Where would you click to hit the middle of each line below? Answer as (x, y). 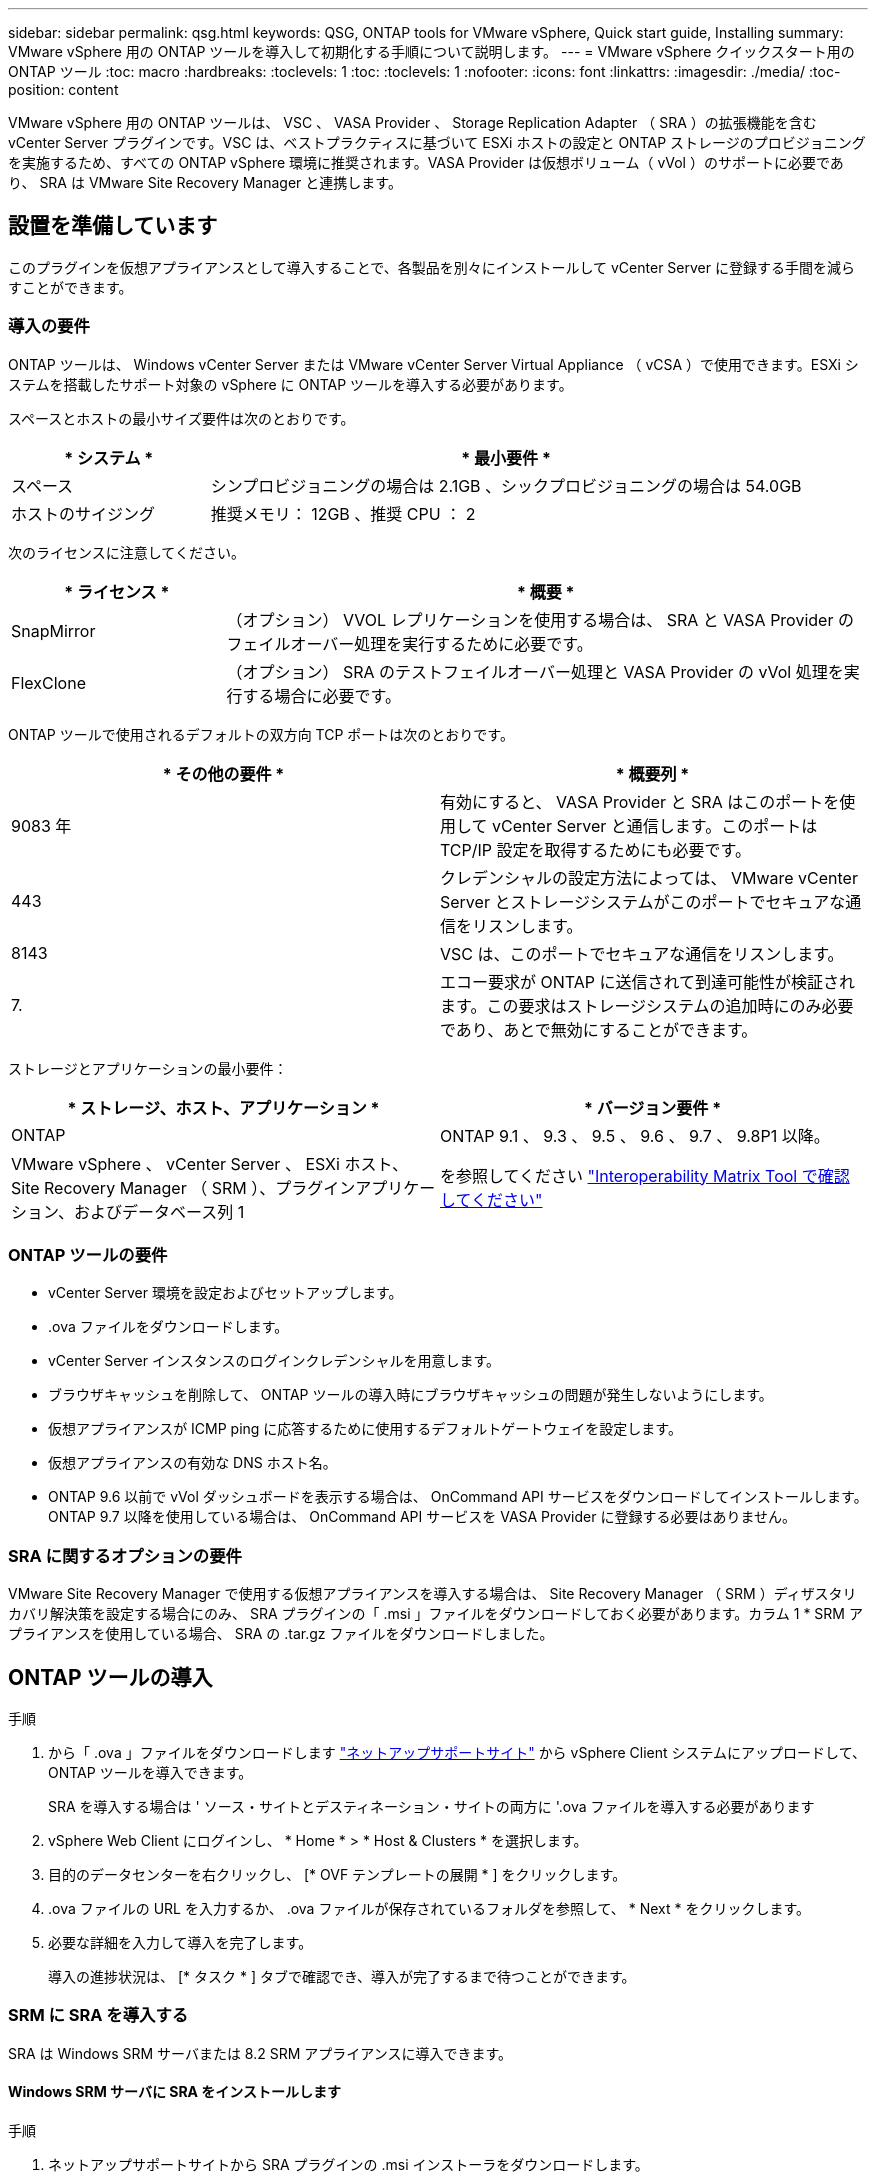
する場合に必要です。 (321, 695)
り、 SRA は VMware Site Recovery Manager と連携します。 (205, 182)
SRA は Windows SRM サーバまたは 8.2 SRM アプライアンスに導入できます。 (260, 2053)
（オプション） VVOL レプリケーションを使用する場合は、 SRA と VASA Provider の (540, 619)
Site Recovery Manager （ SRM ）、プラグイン (183, 1187)
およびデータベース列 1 (159, 1211)
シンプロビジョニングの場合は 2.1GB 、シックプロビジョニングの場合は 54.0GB (506, 485)
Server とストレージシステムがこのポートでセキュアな (643, 901)
